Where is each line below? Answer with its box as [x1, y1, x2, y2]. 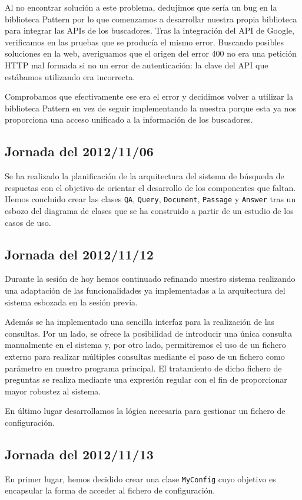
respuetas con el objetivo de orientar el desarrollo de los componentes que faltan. [5, 181, 296, 193]
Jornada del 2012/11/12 [5, 245, 154, 263]
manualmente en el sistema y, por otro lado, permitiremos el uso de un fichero [5, 338, 286, 351]
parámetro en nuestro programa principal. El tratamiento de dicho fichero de [5, 361, 282, 374]
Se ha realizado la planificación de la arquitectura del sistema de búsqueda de [5, 170, 284, 182]
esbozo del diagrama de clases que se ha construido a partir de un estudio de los [5, 204, 294, 216]
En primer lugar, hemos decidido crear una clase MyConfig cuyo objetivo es [5, 472, 276, 485]
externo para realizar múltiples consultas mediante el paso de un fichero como [5, 350, 285, 362]
